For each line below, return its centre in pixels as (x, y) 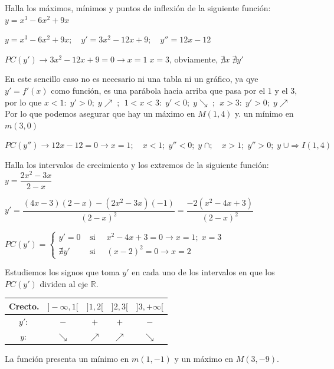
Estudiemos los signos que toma (62, 272)
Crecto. (24, 306)
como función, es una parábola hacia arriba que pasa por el (158, 90)
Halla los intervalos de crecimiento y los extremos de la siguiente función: (137, 164)
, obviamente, (194, 59)
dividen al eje (64, 283)
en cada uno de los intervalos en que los (203, 272)
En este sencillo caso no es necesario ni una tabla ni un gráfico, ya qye (132, 79)
